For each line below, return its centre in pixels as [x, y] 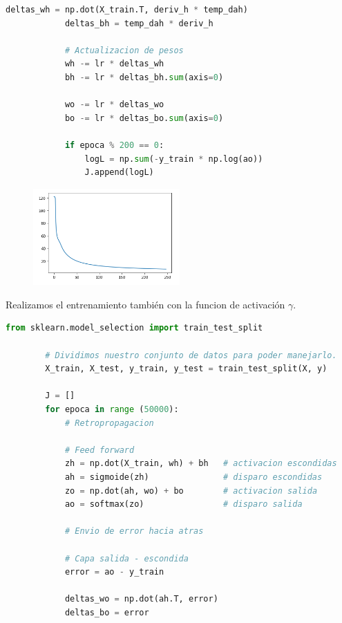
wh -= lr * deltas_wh [114, 64]
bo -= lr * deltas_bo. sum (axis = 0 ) [144, 118]
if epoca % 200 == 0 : [114, 145]
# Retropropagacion [109, 423]
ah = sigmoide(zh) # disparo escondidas [193, 477]
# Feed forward [99, 450]
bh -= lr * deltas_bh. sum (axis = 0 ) [144, 77]
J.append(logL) [119, 173]
